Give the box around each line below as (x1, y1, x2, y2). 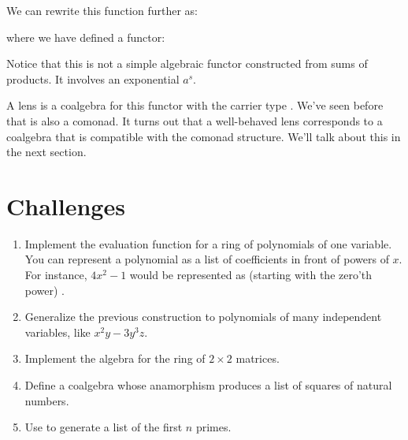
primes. (195, 419, 232, 435)
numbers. (24, 392, 69, 408)
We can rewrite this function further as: (6, 2, 198, 18)
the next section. (6, 144, 87, 160)
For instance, (24, 267, 87, 283)
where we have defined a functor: (6, 28, 165, 45)
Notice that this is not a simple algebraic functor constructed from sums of (6, 55, 368, 72)
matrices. (236, 350, 280, 367)
